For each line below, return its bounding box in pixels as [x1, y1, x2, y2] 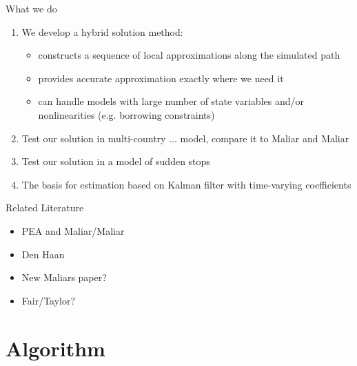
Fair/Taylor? [21, 293, 76, 307]
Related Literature [6, 200, 84, 215]
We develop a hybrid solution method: [21, 24, 183, 39]
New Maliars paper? [21, 270, 107, 285]
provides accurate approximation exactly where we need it [38, 70, 284, 85]
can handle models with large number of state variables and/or [38, 94, 304, 108]
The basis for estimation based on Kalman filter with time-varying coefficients [21, 177, 351, 191]
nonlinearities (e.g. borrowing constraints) [38, 107, 215, 122]
